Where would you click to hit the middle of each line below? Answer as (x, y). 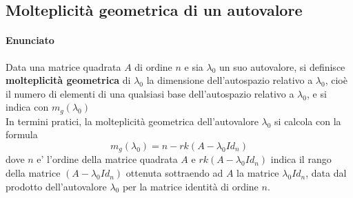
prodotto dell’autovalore (56, 186)
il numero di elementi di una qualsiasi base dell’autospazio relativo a (150, 93)
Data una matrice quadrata (63, 66)
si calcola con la (308, 121)
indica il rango (301, 159)
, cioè (336, 80)
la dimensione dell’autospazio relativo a (230, 80)
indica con (27, 107)
